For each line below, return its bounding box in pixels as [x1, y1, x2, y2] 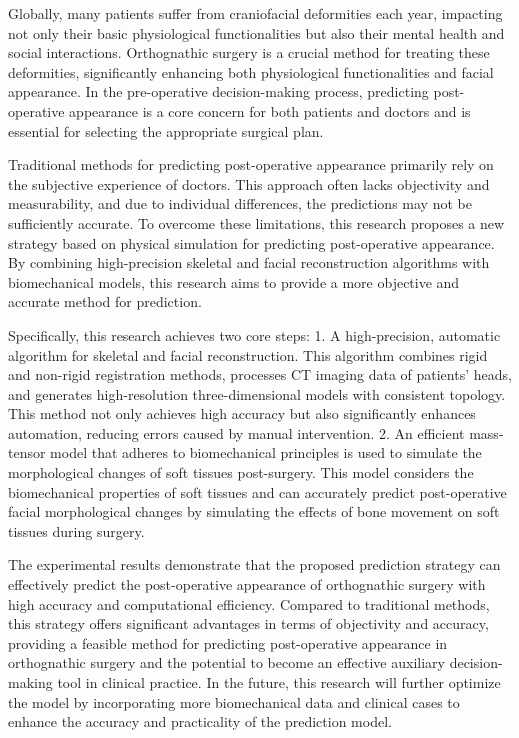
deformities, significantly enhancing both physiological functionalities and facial [8, 61, 494, 82]
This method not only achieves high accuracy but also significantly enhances [8, 403, 476, 424]
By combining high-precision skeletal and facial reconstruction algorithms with [8, 252, 490, 273]
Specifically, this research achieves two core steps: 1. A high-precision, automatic [8, 324, 501, 345]
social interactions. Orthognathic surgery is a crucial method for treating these [8, 42, 490, 63]
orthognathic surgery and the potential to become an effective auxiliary [8, 652, 445, 673]
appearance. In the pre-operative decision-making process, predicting [8, 81, 429, 102]
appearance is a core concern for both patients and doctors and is [69, 100, 471, 121]
